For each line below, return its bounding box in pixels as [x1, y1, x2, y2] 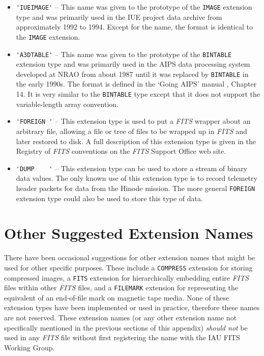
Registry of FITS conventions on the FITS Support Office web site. [16, 146, 226, 156]
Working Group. [4, 342, 55, 352]
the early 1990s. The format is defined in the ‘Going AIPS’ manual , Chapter [16, 78, 257, 89]
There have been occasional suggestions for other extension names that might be [4, 252, 255, 263]
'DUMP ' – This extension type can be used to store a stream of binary [16, 162, 248, 173]
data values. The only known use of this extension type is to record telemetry [16, 173, 257, 183]
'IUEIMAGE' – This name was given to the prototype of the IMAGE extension [16, 2, 252, 12]
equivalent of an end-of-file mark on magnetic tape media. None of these [4, 292, 229, 303]
